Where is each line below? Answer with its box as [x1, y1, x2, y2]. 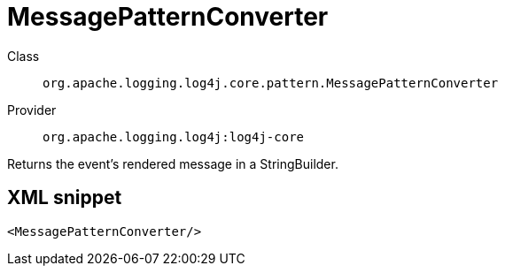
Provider [7, 102, 57, 118]
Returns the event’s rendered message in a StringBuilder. [7, 155, 338, 171]
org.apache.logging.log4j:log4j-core [43, 129, 305, 144]
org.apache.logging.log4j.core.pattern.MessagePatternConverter [43, 75, 499, 90]
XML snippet [7, 186, 122, 209]
